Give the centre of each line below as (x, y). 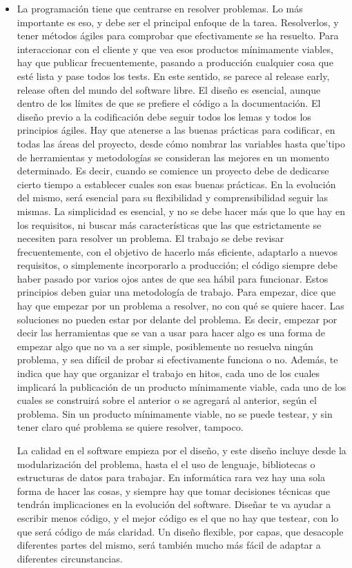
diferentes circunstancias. (70, 558)
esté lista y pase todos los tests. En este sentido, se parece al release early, (173, 75)
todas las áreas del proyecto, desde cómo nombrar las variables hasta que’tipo (181, 143)
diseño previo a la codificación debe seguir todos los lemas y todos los (164, 116)
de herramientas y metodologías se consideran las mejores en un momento (173, 157)
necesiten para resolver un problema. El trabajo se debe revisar (150, 238)
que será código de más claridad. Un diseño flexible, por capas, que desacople (180, 531)
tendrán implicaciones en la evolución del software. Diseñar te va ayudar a (174, 504)
